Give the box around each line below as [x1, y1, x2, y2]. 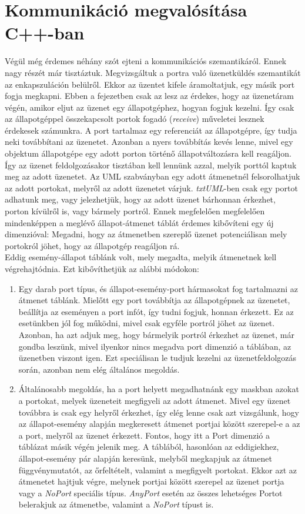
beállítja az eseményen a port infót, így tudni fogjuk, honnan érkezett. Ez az [18, 305, 294, 317]
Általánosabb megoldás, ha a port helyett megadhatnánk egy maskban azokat [18, 383, 299, 395]
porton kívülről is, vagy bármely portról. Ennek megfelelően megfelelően [5, 205, 265, 217]
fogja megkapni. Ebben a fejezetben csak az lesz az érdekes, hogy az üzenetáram [5, 89, 294, 102]
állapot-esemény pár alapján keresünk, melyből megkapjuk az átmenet [18, 452, 272, 464]
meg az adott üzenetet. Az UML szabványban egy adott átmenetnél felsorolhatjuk [5, 170, 300, 183]
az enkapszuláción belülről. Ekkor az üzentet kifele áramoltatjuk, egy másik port [5, 78, 295, 90]
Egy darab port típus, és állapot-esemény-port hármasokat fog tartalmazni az [18, 282, 298, 294]
